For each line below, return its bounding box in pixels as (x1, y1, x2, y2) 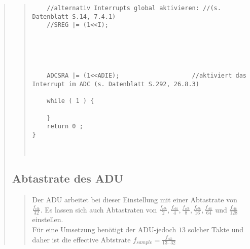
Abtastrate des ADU (12, 170, 124, 186)
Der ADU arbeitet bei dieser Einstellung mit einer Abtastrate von (32, 194, 237, 205)
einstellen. (32, 214, 63, 225)
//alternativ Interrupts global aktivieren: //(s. (47, 5, 221, 12)
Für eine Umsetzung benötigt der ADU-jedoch (32, 224, 176, 235)
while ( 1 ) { (47, 97, 94, 105)
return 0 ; (47, 123, 83, 130)
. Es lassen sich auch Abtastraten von (40, 204, 157, 215)
